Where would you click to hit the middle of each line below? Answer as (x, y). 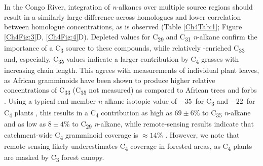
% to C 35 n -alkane (222, 113)
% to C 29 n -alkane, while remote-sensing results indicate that (159, 124)
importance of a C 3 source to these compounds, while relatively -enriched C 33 (124, 48)
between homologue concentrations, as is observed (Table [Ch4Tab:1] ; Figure (123, 27)
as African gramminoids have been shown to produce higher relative (110, 80)
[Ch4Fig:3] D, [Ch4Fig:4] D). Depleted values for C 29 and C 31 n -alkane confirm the (131, 37)
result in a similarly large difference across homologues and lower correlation (123, 16)
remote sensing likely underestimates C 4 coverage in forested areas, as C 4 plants (128, 146)
